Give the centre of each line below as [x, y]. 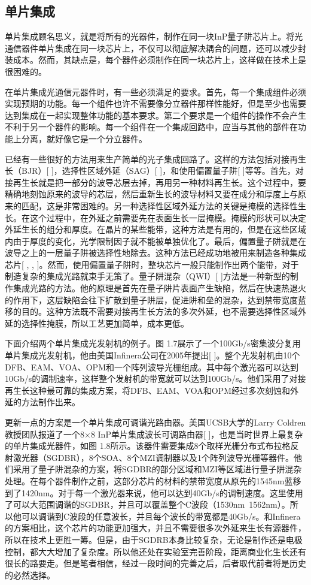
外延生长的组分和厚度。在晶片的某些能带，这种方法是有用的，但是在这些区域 [155, 229]
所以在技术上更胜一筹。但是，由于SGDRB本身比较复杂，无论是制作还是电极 [154, 539]
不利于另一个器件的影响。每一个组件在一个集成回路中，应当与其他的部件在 [151, 127]
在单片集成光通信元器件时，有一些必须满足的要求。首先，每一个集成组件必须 [155, 91]
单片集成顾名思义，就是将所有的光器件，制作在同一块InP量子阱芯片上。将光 [154, 36]
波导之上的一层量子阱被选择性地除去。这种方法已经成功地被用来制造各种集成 [155, 253]
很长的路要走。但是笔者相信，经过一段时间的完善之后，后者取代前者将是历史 [155, 563]
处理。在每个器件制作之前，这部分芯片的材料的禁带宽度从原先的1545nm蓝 [149, 480]
